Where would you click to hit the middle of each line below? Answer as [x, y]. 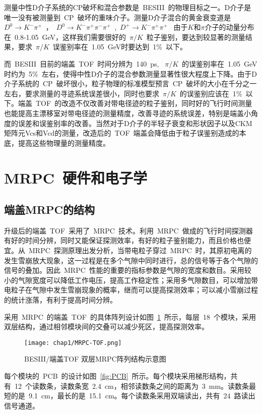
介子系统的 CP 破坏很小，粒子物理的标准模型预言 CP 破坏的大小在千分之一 [130, 83]
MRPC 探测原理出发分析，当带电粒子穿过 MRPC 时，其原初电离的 [140, 250]
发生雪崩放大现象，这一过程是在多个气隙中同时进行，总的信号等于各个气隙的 [131, 260]
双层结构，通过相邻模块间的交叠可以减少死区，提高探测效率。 [106, 327]
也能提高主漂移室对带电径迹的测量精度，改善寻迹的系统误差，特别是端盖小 [127, 113]
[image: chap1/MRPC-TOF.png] [73, 343]
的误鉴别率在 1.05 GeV [220, 63]
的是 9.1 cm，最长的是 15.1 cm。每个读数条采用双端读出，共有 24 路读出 [133, 396]
